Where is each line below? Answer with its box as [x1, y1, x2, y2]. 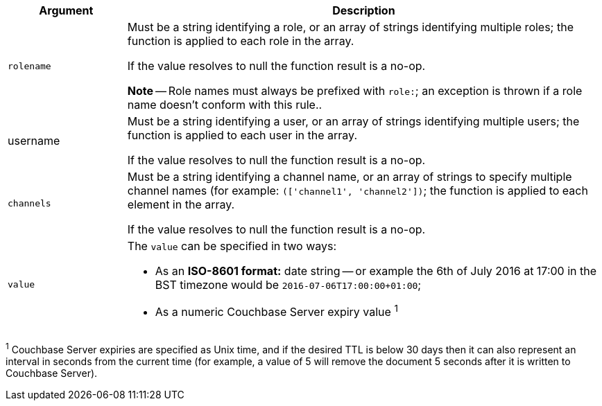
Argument [39, 3, 94, 17]
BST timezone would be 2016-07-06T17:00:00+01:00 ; [155, 278, 422, 292]
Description [332, 3, 395, 17]
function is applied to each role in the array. [127, 34, 354, 48]
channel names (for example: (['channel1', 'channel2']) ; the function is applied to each [127, 184, 588, 197]
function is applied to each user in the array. [127, 128, 357, 142]
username [8, 134, 60, 148]
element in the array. [127, 197, 235, 211]
